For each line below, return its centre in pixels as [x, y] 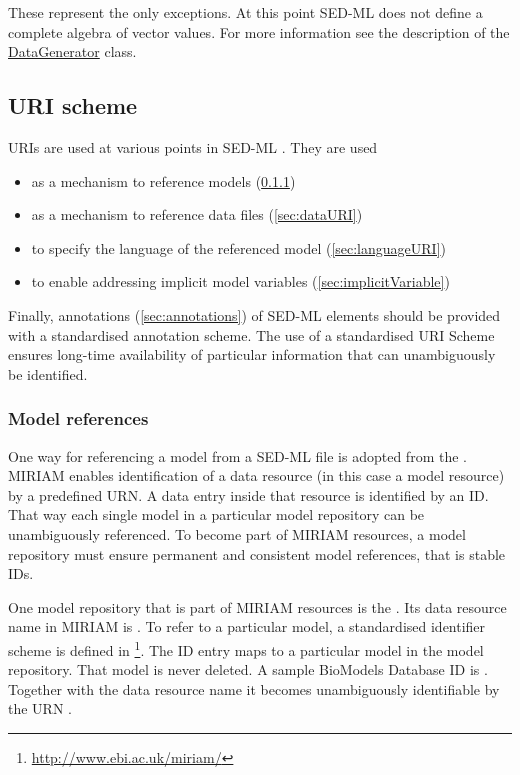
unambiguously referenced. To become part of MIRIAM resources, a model [237, 533]
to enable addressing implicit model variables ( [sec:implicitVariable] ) [240, 281]
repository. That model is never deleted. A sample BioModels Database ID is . [248, 669]
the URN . [40, 708]
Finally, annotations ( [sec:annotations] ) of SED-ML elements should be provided [254, 314]
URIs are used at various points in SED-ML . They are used [193, 146]
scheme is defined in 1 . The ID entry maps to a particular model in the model [246, 648]
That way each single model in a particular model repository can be [216, 514]
